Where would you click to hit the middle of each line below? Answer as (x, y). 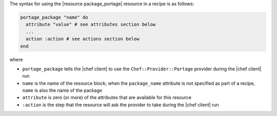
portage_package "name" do (54, 17)
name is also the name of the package (62, 90)
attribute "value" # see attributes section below (91, 25)
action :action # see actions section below (83, 39)
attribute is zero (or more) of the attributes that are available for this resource (107, 98)
